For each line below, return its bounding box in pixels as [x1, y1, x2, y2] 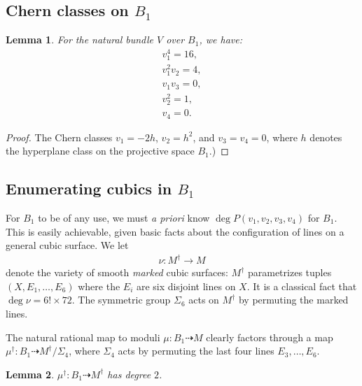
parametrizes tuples [247, 265, 332, 280]
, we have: [199, 32, 242, 47]
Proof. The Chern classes [6, 129, 113, 144]
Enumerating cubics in [6, 178, 172, 199]
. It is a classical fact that [246, 278, 357, 293]
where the [78, 278, 120, 293]
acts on [188, 292, 219, 307]
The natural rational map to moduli [6, 329, 160, 344]
